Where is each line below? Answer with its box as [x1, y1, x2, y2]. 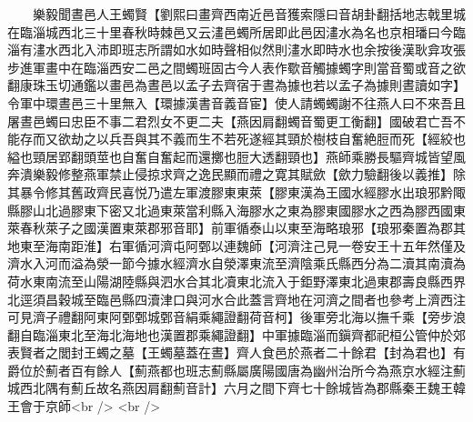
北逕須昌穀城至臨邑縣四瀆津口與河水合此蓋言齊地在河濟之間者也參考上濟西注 [7, 289, 466, 308]
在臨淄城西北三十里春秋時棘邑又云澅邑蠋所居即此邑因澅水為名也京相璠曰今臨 [7, 22, 466, 41]
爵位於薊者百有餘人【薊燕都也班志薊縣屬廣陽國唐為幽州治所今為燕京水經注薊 [7, 360, 466, 379]
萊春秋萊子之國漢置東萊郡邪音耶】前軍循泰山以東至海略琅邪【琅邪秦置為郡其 [7, 218, 466, 237]
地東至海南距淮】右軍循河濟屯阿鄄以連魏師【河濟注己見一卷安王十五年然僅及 [7, 236, 466, 255]
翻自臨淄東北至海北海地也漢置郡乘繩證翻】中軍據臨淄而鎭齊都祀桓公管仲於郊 [7, 325, 466, 344]
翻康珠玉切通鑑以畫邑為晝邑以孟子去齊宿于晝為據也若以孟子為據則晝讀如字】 [7, 75, 466, 95]
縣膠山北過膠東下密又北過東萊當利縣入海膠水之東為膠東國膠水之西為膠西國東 [7, 200, 466, 219]
